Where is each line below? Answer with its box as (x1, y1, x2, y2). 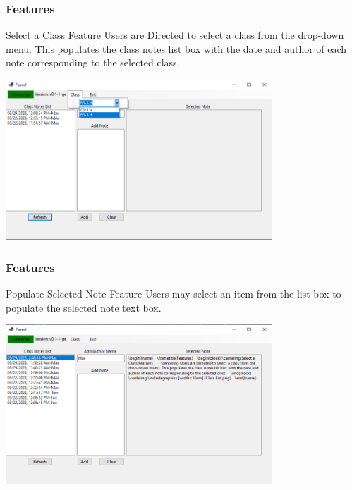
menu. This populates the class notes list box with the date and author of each (6, 41, 347, 56)
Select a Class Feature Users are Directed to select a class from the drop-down (6, 27, 344, 42)
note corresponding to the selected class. (6, 55, 180, 70)
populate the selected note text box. (6, 300, 162, 314)
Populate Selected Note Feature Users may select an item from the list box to (6, 286, 341, 300)
